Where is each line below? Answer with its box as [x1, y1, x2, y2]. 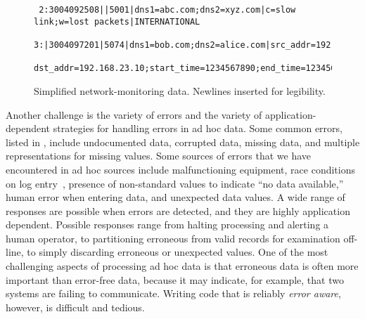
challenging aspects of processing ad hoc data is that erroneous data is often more [6, 259, 359, 273]
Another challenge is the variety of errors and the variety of [6, 107, 262, 122]
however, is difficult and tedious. [6, 299, 145, 314]
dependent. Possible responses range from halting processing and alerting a [6, 217, 329, 232]
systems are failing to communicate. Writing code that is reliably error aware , [6, 286, 341, 301]
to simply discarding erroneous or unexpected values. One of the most [27, 245, 328, 259]
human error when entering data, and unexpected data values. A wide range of [6, 190, 345, 204]
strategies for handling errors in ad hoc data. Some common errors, [53, 121, 342, 136]
